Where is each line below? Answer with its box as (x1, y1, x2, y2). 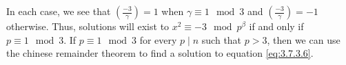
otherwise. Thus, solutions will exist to (6, 19, 170, 33)
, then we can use (267, 32, 340, 47)
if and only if (249, 19, 304, 33)
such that (201, 32, 242, 47)
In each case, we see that (6, 4, 111, 18)
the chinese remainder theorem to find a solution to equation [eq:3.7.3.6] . (6, 46, 314, 60)
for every (139, 32, 177, 47)
